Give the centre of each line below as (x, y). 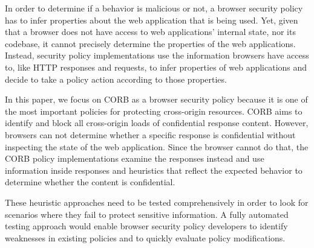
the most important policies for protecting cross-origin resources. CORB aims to (154, 111)
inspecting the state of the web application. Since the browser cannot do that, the (157, 146)
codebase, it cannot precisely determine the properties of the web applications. (150, 43)
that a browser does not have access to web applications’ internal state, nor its (150, 32)
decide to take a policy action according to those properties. (116, 79)
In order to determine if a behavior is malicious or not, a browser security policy (154, 8)
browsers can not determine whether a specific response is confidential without (150, 134)
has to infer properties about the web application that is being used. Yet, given (152, 20)
